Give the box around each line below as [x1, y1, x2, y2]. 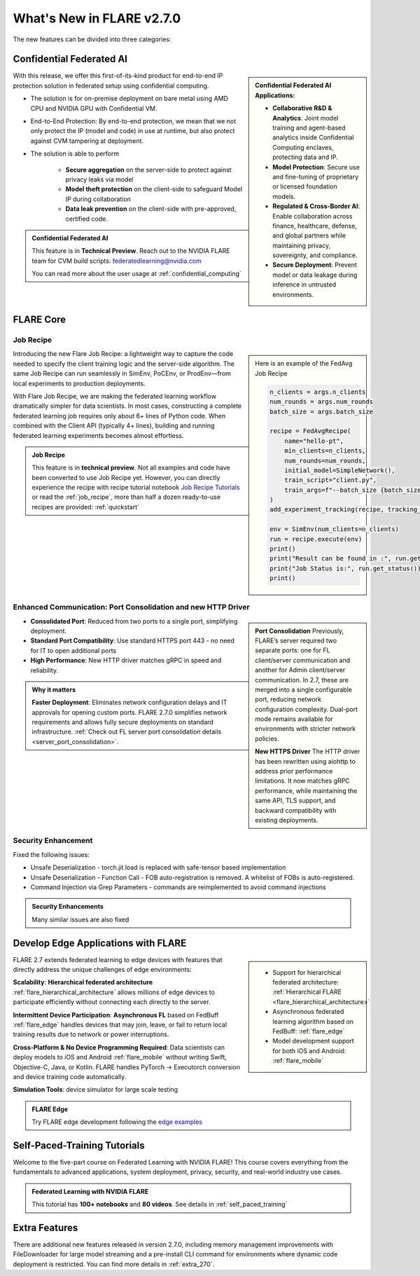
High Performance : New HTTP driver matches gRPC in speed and [30, 656, 222, 665]
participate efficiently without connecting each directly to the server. [13, 998, 211, 1006]
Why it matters [31, 685, 76, 694]
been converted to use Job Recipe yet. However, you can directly [31, 473, 220, 481]
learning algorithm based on [272, 1017, 353, 1026]
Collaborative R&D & [272, 104, 332, 112]
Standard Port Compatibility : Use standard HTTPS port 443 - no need [30, 636, 234, 645]
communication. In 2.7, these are [255, 675, 349, 684]
